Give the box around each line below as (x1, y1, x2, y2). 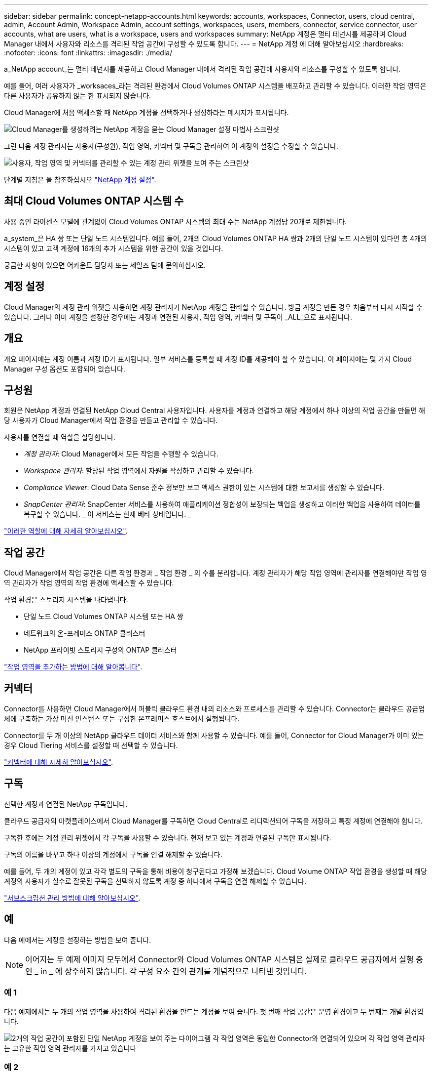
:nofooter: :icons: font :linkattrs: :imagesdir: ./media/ (4, 48, 173, 57)
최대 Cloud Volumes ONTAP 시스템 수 (4, 195, 184, 207)
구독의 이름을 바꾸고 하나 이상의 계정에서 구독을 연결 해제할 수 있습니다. (4, 850, 222, 859)
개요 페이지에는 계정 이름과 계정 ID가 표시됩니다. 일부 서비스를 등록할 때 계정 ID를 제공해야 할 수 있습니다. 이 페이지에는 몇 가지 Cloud (4, 354, 412, 363)
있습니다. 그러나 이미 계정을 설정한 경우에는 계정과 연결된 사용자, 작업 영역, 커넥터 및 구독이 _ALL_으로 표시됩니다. (4, 312, 352, 321)
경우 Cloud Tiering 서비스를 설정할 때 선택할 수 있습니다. (4, 741, 178, 750)
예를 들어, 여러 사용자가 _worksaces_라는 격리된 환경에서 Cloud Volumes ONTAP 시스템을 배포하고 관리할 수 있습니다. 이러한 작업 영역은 (4, 82, 427, 90)
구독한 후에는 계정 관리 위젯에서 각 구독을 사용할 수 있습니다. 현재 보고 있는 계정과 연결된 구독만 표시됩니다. (4, 833, 331, 842)
